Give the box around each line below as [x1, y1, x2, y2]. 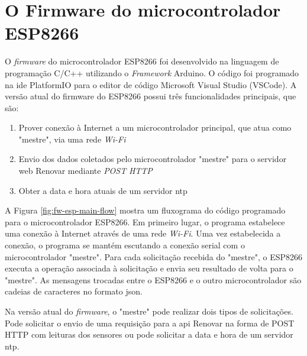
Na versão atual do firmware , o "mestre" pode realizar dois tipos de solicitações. [5, 305, 293, 317]
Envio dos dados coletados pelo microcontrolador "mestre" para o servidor [18, 153, 287, 165]
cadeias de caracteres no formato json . [5, 285, 143, 297]
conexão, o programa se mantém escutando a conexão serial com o [5, 239, 245, 251]
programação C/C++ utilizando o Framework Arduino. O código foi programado [5, 66, 299, 79]
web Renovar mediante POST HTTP [18, 164, 153, 177]
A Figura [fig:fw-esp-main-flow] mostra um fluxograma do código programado [5, 204, 286, 216]
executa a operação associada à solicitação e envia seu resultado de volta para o [5, 262, 293, 274]
